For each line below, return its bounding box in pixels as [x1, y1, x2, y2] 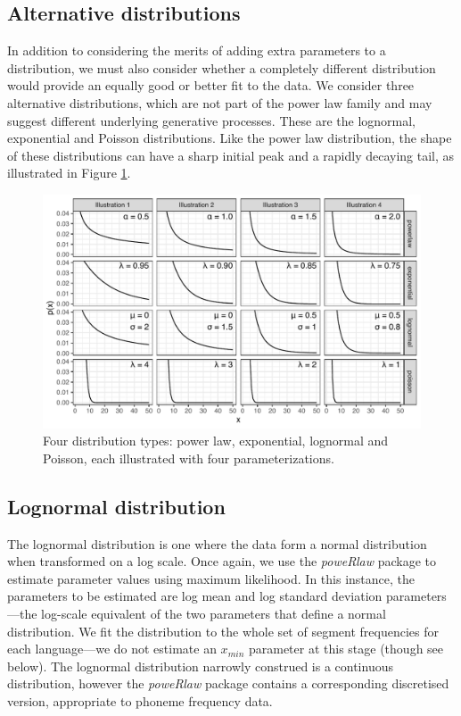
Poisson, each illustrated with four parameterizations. [43, 448, 334, 467]
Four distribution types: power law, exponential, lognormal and [43, 431, 389, 450]
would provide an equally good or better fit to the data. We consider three [7, 76, 415, 95]
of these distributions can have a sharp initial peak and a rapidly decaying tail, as [7, 146, 455, 164]
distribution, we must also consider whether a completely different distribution [7, 58, 436, 77]
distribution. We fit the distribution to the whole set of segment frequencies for [7, 621, 439, 640]
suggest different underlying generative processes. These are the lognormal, [7, 111, 416, 129]
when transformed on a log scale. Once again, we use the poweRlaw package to [7, 552, 437, 570]
